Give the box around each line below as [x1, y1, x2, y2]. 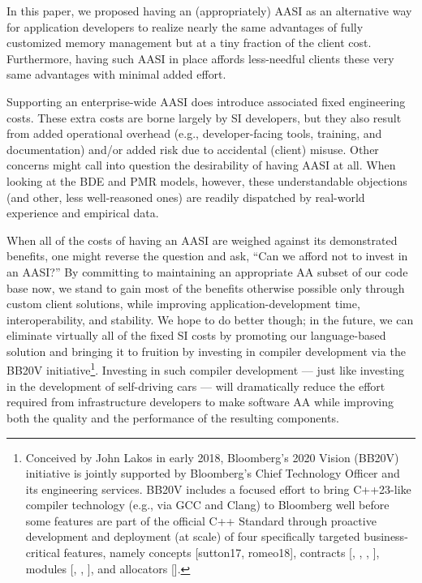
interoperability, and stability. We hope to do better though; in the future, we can [6, 311, 414, 328]
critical [25, 544, 60, 561]
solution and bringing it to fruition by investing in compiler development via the [6, 342, 406, 359]
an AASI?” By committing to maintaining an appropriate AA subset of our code [6, 263, 408, 280]
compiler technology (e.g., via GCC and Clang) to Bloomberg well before [25, 496, 390, 513]
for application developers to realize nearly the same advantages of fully [6, 18, 364, 35]
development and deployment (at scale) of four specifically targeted [25, 528, 360, 545]
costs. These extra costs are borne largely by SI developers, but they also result [6, 109, 402, 126]
